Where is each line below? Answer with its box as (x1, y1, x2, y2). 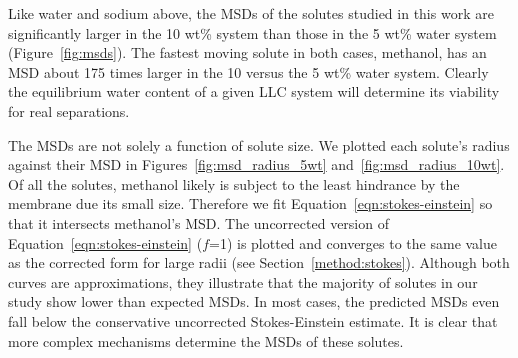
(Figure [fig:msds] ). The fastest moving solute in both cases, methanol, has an (8, 42, 487, 63)
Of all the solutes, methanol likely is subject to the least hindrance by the (8, 173, 460, 194)
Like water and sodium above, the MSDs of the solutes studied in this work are (8, 3, 494, 23)
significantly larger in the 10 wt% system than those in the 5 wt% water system (8, 22, 497, 43)
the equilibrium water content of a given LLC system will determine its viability (8, 81, 500, 102)
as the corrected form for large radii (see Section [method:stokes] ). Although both (8, 252, 510, 273)
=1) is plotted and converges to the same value (209, 232, 498, 253)
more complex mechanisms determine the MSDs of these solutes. (8, 330, 404, 351)
